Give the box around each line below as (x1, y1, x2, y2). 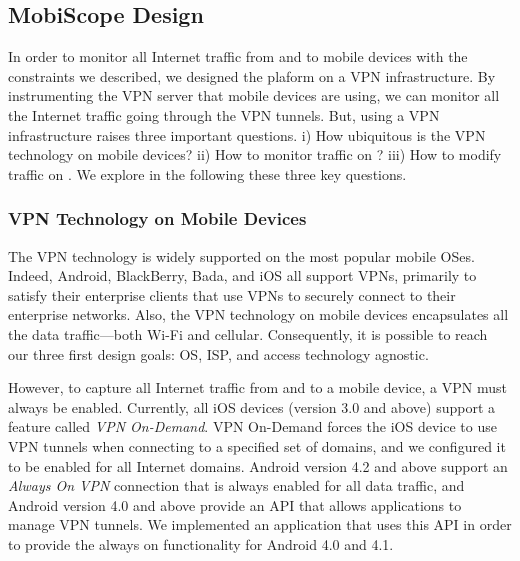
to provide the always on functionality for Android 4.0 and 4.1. (8, 533, 394, 554)
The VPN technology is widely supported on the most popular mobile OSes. (8, 245, 475, 266)
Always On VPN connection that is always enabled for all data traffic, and (8, 475, 465, 496)
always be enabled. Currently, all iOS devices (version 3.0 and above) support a (8, 396, 495, 417)
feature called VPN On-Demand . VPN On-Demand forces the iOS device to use (8, 416, 497, 437)
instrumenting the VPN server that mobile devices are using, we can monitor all (8, 85, 500, 106)
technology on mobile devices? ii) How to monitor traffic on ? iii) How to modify (8, 144, 502, 165)
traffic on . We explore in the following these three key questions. (8, 163, 407, 184)
